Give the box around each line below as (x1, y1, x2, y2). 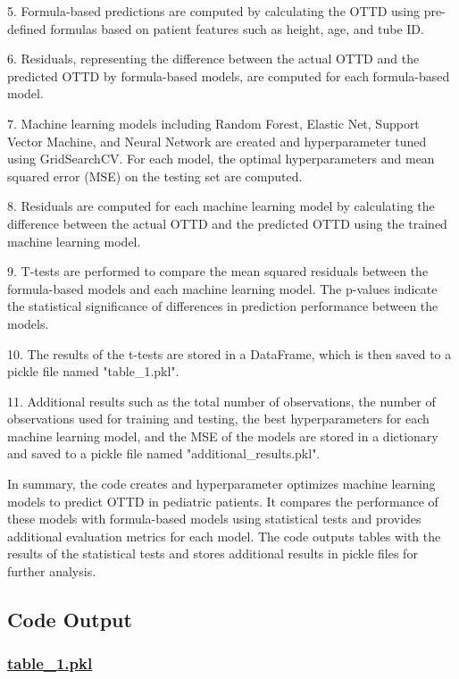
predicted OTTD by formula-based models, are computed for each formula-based (7, 66, 450, 85)
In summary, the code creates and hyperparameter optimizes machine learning (7, 474, 436, 493)
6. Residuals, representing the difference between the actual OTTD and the (7, 49, 420, 68)
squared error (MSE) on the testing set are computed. (7, 166, 303, 185)
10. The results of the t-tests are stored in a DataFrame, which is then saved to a (7, 344, 452, 363)
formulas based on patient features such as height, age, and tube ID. (50, 19, 424, 38)
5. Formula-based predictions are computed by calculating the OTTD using (7, 2, 420, 20)
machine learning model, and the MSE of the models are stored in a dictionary (7, 426, 438, 445)
